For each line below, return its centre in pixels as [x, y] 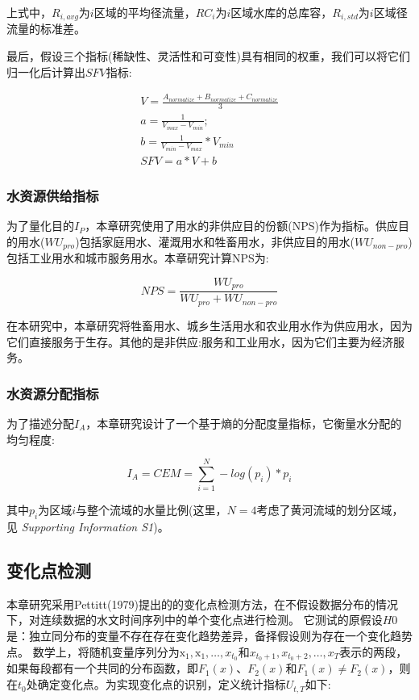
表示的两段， [373, 651]
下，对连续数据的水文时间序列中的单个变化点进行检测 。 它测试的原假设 [195, 620]
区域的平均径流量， [145, 12]
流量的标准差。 [46, 29]
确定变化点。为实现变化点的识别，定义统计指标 [162, 684]
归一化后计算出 [46, 71]
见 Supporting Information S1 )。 [88, 527]
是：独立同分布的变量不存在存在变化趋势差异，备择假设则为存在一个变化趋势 [209, 635]
